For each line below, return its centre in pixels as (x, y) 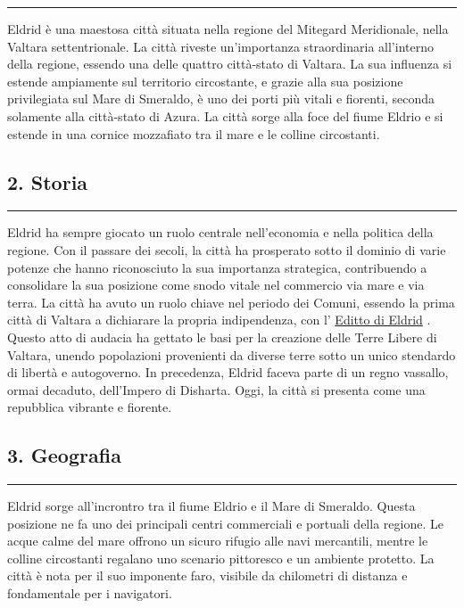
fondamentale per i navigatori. (90, 593)
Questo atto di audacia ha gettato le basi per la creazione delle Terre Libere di (222, 337)
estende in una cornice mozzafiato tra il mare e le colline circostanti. (194, 133)
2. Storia (48, 181)
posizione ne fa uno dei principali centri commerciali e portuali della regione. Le (225, 523)
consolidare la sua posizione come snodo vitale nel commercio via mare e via (216, 285)
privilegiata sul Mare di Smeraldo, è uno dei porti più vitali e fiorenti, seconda (221, 99)
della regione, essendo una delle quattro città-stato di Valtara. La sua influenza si (230, 64)
